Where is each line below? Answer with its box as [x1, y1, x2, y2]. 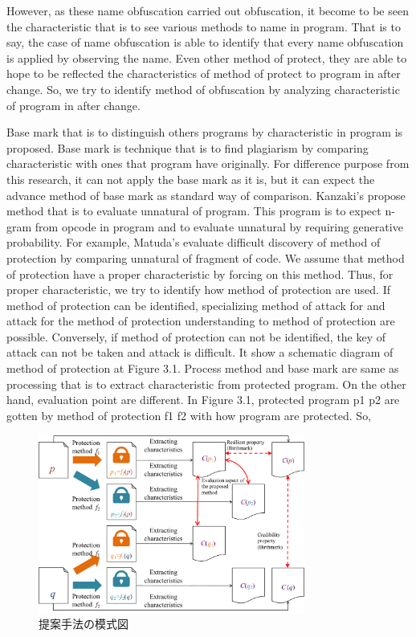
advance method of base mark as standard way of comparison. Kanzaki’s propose [6, 186, 406, 203]
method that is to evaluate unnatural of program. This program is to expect [6, 202, 381, 219]
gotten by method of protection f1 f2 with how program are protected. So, [6, 406, 372, 423]
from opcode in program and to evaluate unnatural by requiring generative [35, 218, 403, 235]
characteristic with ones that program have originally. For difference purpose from [6, 155, 410, 172]
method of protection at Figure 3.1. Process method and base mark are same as [6, 360, 399, 377]
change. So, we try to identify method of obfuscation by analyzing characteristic [6, 80, 400, 97]
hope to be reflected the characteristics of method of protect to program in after [6, 65, 401, 82]
